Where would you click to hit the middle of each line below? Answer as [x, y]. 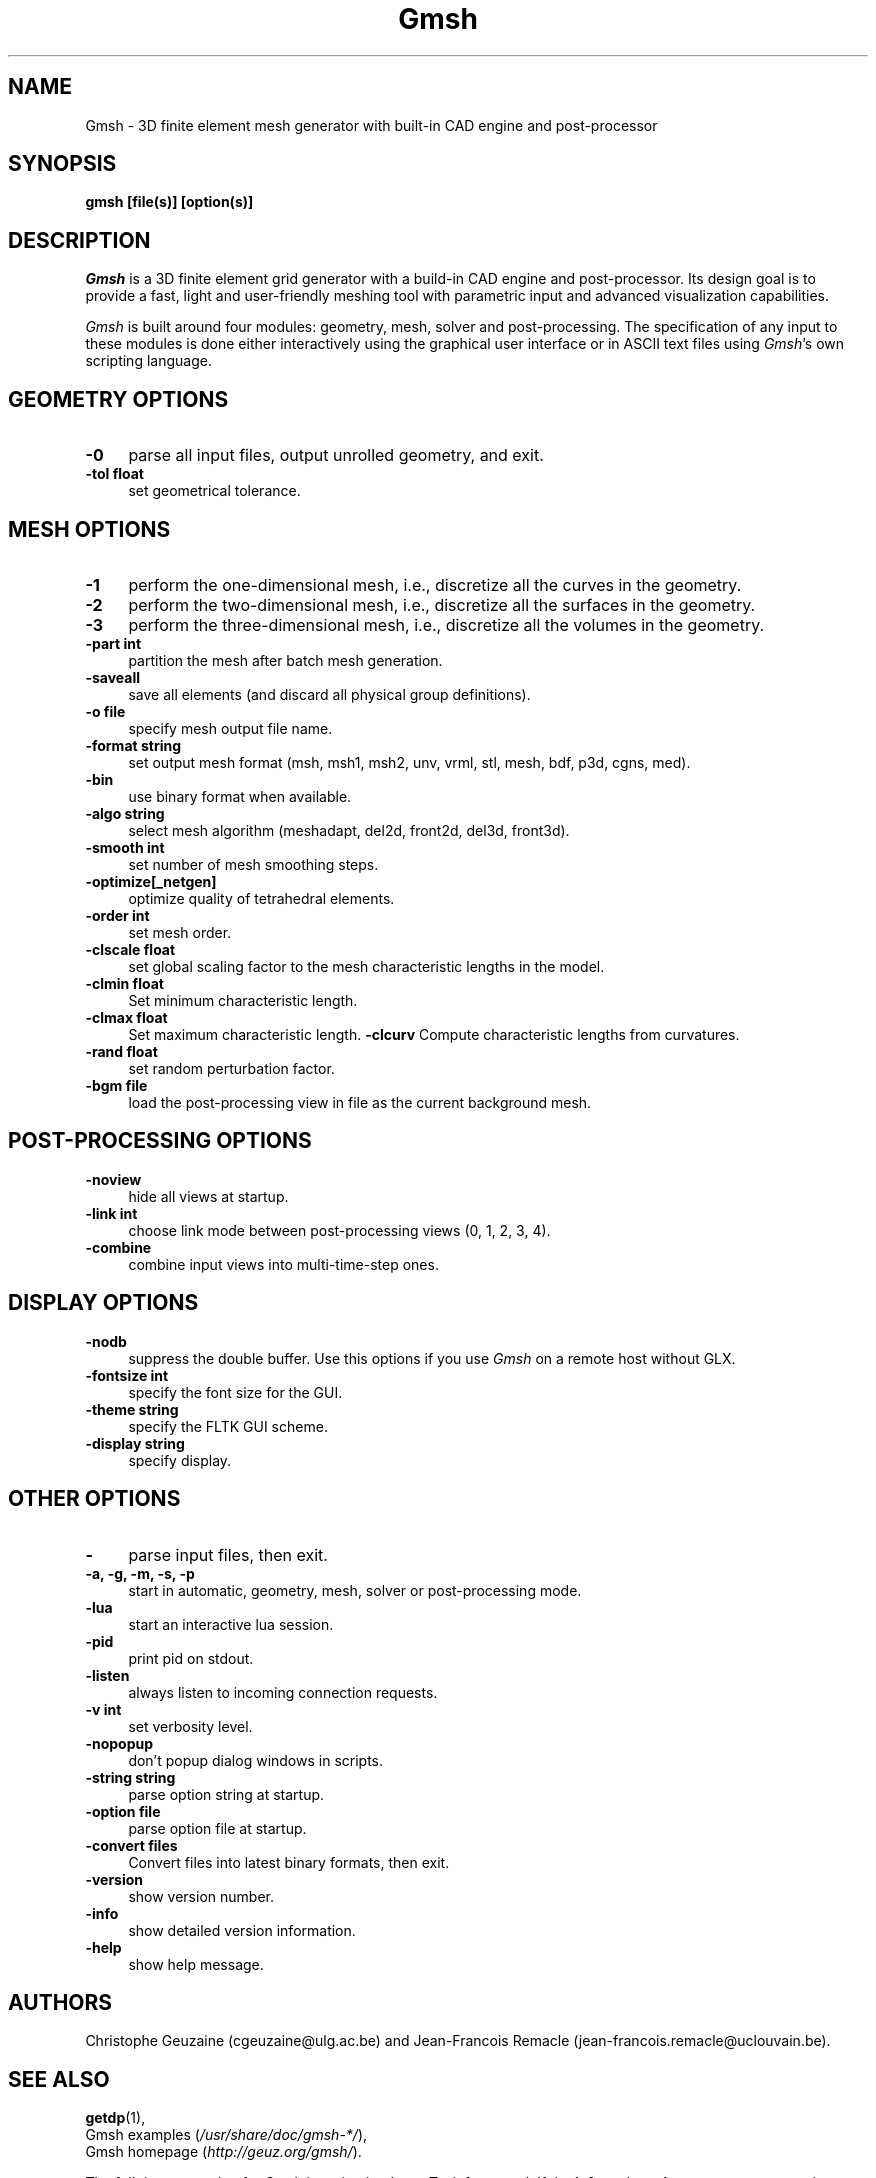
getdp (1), [115, 2118]
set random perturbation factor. [231, 1068]
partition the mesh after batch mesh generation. [285, 660]
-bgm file [116, 1085]
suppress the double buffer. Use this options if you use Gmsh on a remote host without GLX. [432, 1358]
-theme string [132, 1409]
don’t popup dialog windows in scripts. [256, 1760]
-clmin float [124, 983]
